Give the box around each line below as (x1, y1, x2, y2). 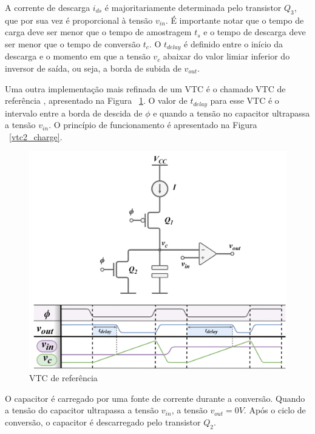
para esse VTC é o (210, 94, 279, 107)
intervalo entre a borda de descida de (5, 106, 143, 119)
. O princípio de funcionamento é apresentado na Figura (49, 118, 257, 131)
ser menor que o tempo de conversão (5, 37, 141, 50)
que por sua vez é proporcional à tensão (5, 13, 153, 26)
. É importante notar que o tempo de (165, 13, 304, 26)
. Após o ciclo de (243, 404, 306, 416)
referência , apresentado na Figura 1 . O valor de (5, 94, 188, 107)
